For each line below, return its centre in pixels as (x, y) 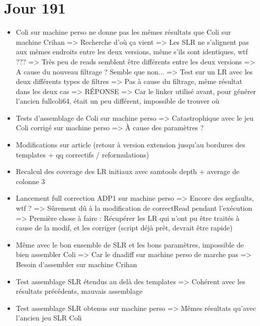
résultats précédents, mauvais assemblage (79, 291)
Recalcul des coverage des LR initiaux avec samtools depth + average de (128, 171)
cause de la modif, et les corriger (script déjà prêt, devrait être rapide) (124, 228)
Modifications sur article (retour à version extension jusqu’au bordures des (131, 145)
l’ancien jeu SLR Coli (49, 318)
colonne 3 (30, 181)
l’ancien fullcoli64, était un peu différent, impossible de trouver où (118, 101)
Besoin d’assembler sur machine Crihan (76, 264)
